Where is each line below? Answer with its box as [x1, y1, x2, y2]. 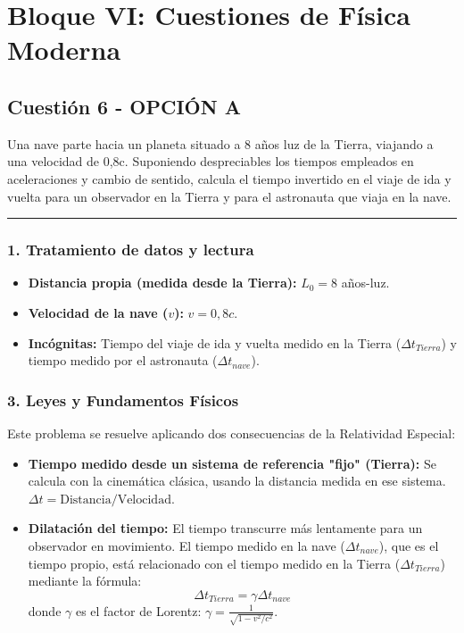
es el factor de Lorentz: [75, 601, 202, 620]
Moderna [7, 31, 121, 68]
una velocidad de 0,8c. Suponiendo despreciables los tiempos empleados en [7, 152, 414, 171]
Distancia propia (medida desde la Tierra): [28, 273, 297, 292]
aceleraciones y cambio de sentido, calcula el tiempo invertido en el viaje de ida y [7, 169, 452, 187]
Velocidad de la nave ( [28, 303, 169, 321]
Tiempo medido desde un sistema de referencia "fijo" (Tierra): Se [28, 454, 436, 472]
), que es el [378, 536, 439, 554]
